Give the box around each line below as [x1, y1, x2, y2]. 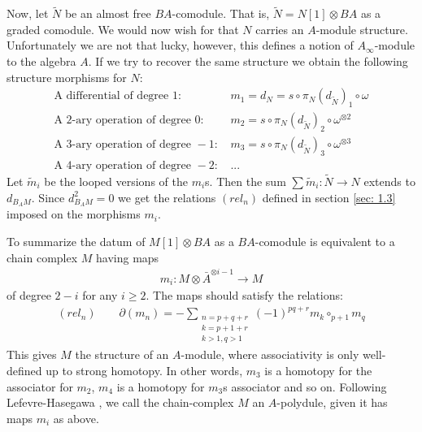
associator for [7, 378, 73, 395]
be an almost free [64, 5, 151, 22]
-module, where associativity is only [181, 346, 359, 363]
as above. [53, 409, 99, 426]
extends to [363, 172, 415, 189]
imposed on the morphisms [7, 205, 141, 222]
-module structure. [315, 20, 408, 37]
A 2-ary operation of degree [54, 114, 191, 127]
